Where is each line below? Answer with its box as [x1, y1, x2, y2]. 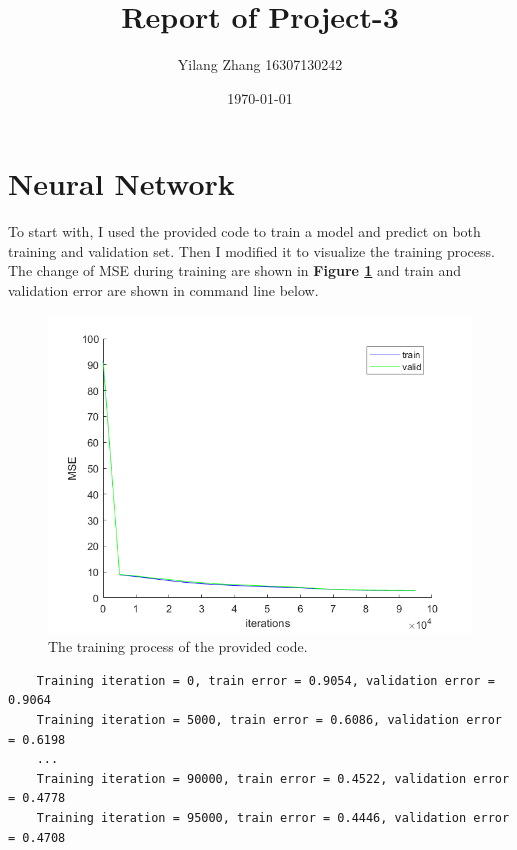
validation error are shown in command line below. [8, 280, 319, 301]
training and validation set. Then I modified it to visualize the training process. [8, 240, 495, 261]
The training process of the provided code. [48, 636, 308, 657]
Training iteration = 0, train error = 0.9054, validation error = [36, 673, 495, 688]
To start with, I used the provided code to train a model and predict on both [8, 221, 481, 242]
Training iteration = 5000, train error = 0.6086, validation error [36, 713, 502, 727]
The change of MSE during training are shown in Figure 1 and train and [8, 260, 462, 281]
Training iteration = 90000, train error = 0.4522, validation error [36, 771, 510, 786]
